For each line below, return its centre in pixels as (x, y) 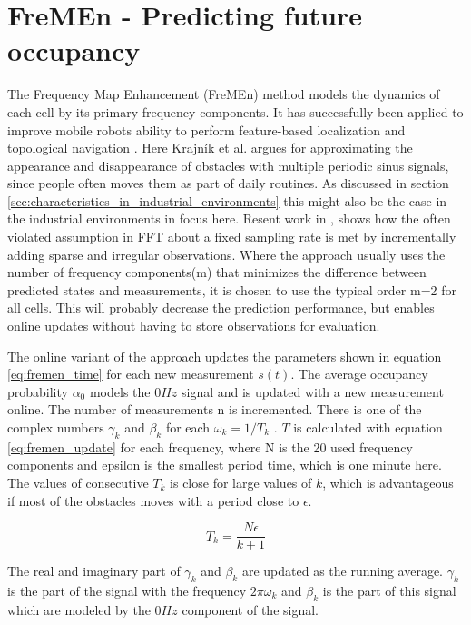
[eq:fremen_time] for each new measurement (131, 374)
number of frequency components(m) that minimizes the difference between (217, 272)
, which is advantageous (388, 482)
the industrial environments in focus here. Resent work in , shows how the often (229, 218)
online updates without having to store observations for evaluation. (194, 326)
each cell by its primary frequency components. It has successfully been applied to (235, 111)
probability (38, 391)
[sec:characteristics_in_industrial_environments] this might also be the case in (227, 200)
